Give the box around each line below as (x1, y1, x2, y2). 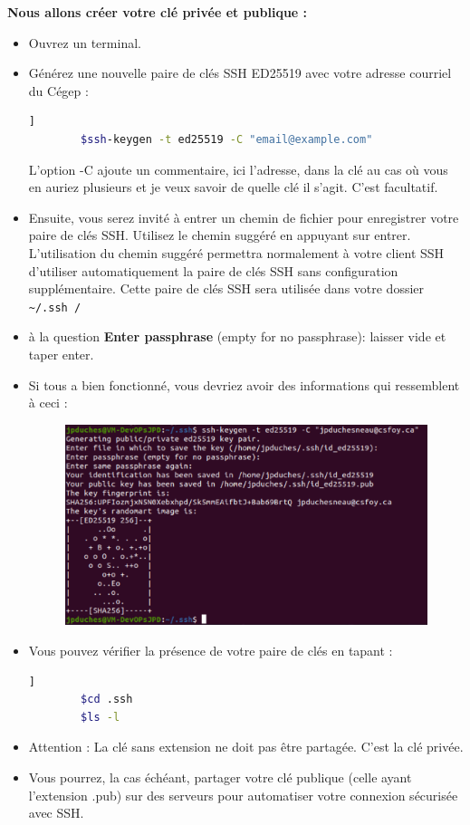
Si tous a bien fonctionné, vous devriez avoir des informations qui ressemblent (28, 375, 460, 394)
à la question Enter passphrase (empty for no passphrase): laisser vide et (28, 327, 446, 346)
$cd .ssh (81, 693, 133, 706)
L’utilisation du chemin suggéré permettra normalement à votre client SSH (28, 243, 445, 262)
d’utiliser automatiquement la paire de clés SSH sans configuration (28, 261, 398, 280)
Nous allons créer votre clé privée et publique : (7, 3, 308, 21)
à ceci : (28, 393, 68, 412)
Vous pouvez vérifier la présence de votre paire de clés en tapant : (28, 641, 393, 660)
